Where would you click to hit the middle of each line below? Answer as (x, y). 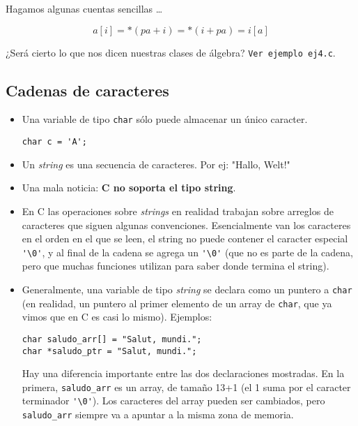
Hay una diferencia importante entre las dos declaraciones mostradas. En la (183, 373)
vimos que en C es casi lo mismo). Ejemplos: (117, 317)
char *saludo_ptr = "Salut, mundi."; (109, 351)
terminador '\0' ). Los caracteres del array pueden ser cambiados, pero (173, 401)
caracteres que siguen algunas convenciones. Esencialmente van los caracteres (186, 225)
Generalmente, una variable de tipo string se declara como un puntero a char (187, 289)
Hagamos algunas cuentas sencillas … (84, 8)
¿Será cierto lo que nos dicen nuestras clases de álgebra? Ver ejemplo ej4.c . (171, 52)
